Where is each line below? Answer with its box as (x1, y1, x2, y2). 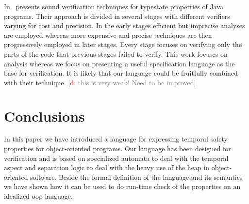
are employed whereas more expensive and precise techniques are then (4, 30, 212, 40)
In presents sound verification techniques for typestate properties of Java (4, 1, 223, 11)
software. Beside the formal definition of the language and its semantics (30, 172, 243, 182)
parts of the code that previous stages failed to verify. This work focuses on (4, 48, 228, 59)
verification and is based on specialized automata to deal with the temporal (4, 153, 229, 163)
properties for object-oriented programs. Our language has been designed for (4, 143, 231, 154)
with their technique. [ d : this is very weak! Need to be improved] (4, 77, 196, 87)
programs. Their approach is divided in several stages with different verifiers (4, 11, 230, 21)
